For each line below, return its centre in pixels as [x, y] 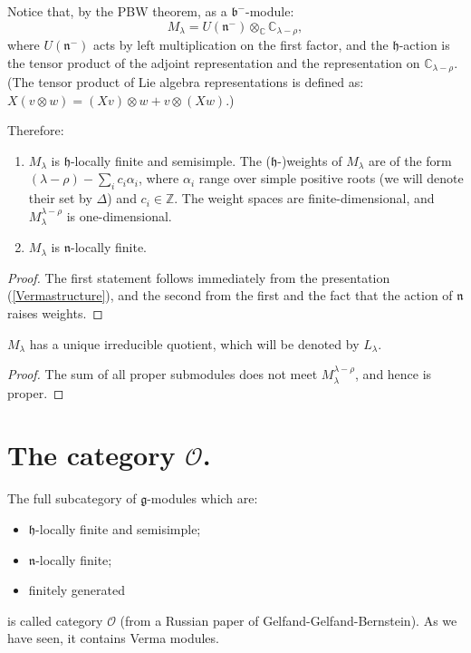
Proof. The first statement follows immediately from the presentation [199, 277]
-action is [424, 45]
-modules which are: [202, 498]
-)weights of [310, 160]
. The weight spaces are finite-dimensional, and [304, 198]
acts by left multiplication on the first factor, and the [240, 45]
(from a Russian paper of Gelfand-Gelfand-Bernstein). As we [288, 620]
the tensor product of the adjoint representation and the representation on [214, 62]
